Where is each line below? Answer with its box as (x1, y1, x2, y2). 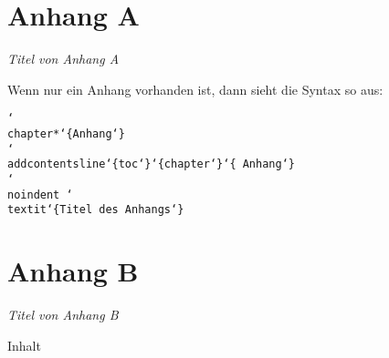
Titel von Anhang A (7, 49, 120, 68)
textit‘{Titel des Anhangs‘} (7, 203, 184, 217)
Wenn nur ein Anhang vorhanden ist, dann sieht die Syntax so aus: (7, 79, 384, 98)
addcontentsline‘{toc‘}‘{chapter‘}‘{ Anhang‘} (7, 158, 295, 171)
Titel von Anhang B (7, 305, 119, 324)
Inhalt (7, 335, 41, 354)
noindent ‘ (7, 188, 73, 201)
